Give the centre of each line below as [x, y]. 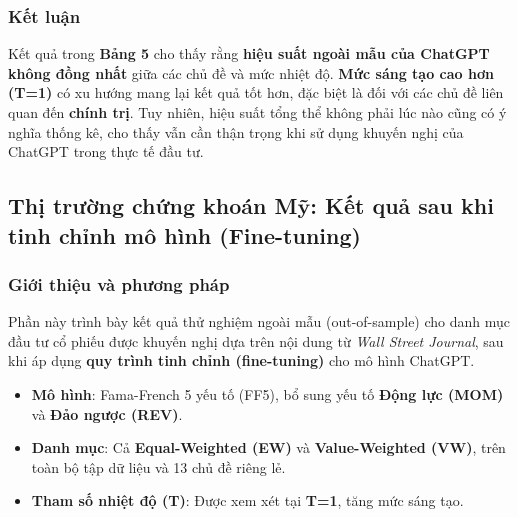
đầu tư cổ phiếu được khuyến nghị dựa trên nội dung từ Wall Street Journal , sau [256, 340]
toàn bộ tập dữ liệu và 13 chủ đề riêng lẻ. [158, 466]
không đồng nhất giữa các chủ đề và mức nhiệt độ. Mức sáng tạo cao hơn [251, 72]
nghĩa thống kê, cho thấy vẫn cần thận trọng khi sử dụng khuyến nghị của [236, 131]
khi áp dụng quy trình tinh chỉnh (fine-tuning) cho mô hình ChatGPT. [241, 360]
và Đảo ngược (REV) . [107, 413]
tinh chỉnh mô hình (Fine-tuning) [184, 234]
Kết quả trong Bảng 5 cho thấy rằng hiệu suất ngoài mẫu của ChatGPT [249, 53]
